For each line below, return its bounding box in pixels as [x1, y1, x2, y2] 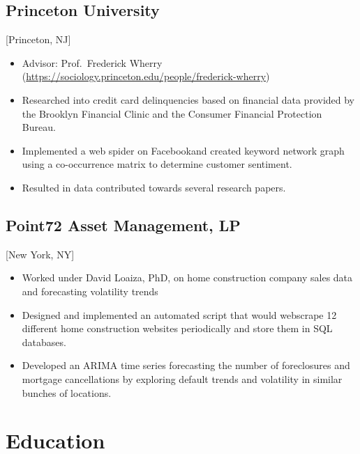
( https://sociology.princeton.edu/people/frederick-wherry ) [22, 69, 270, 84]
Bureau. [22, 120, 56, 134]
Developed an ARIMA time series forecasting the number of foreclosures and [22, 358, 350, 373]
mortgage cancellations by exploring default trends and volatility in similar [22, 371, 343, 386]
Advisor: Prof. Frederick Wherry [22, 55, 163, 70]
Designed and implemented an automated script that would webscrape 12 [22, 307, 337, 322]
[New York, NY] [6, 246, 75, 261]
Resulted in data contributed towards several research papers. [22, 180, 286, 194]
